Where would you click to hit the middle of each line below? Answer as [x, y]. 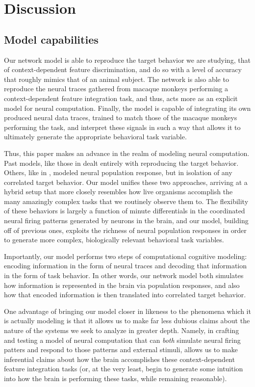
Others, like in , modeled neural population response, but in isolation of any [118, 172]
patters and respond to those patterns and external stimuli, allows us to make [121, 349]
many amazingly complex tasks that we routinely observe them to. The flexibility [126, 201]
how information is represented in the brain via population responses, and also [122, 285]
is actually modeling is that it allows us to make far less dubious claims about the [127, 321]
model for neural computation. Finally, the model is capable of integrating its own [127, 108]
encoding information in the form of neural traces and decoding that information [126, 266]
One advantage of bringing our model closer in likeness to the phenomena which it [127, 311]
